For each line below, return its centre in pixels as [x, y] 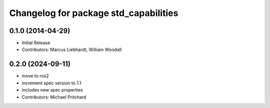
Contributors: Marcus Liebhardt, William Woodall [72, 49]
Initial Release [36, 43]
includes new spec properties [52, 90]
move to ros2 [35, 76]
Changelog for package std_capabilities [94, 13]
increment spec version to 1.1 [51, 83]
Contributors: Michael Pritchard [54, 97]
